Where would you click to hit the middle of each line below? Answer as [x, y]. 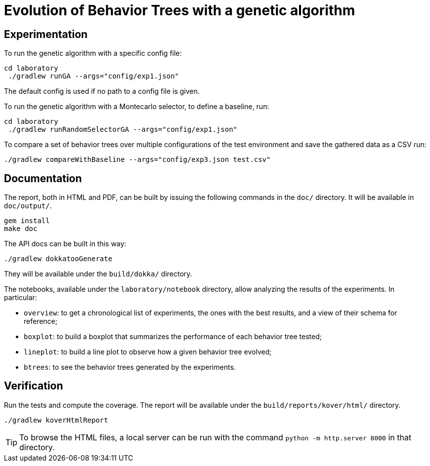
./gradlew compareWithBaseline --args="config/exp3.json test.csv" [137, 160]
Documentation [43, 178]
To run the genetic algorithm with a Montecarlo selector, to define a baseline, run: [137, 107]
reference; [41, 321]
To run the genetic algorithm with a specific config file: [93, 53]
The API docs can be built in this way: [65, 244]
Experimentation [46, 34]
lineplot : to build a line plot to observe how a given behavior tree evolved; [148, 352]
